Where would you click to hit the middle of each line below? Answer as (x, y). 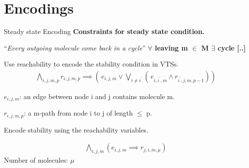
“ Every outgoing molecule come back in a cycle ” (75, 47)
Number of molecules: (36, 160)
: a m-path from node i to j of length (78, 113)
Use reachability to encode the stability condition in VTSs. (91, 64)
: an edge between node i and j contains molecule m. (97, 96)
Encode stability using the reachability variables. (76, 129)
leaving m (171, 47)
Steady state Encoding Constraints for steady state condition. (104, 31)
